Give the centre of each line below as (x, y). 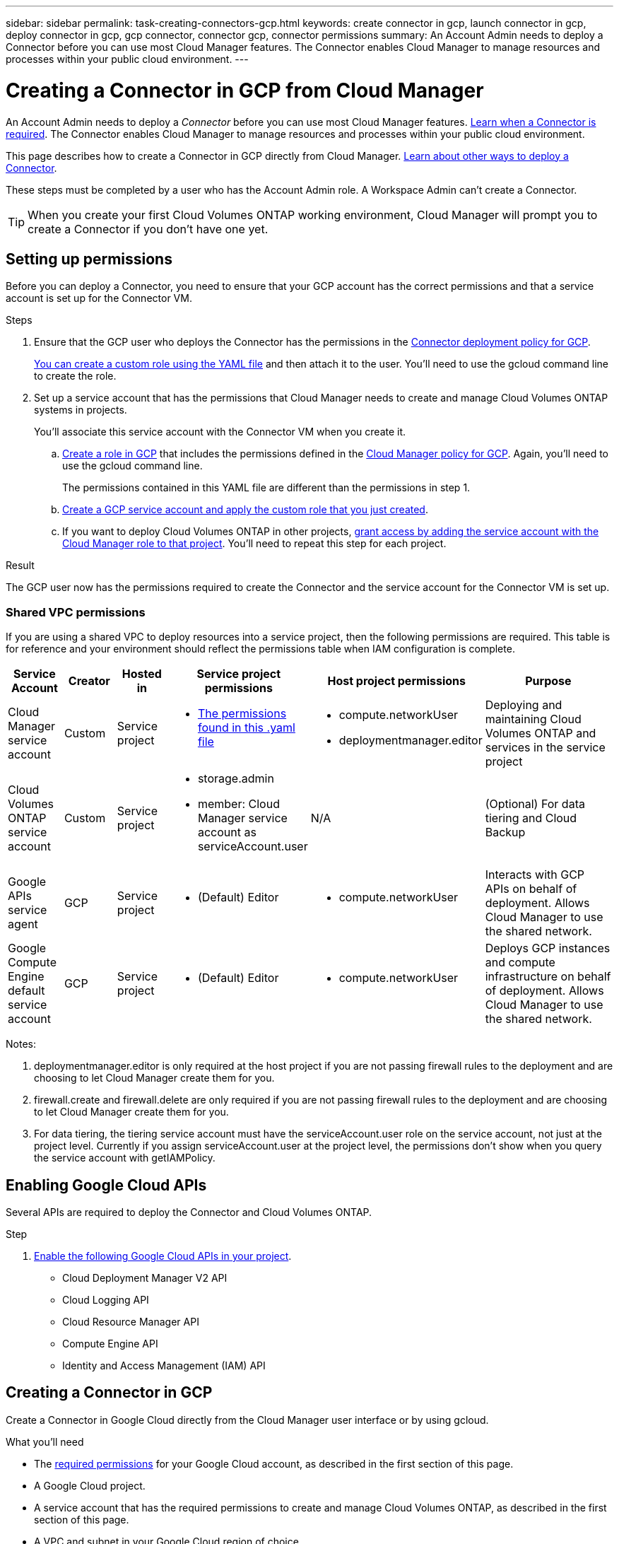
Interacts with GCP (535, 875)
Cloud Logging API (106, 1299)
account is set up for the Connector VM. (99, 298)
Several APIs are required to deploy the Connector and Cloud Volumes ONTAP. (189, 1212)
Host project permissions (396, 681)
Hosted (142, 674)
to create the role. (75, 376)
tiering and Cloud (531, 818)
